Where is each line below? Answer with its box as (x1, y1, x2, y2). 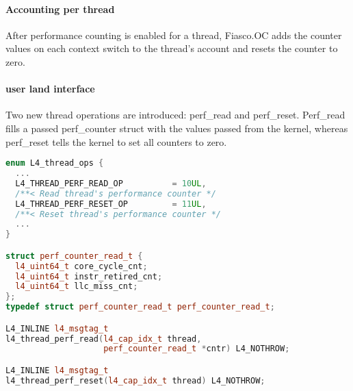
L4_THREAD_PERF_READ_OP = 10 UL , (15, 178, 207, 188)
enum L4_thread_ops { (5, 158, 104, 168)
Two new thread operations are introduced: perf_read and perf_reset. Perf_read (5, 108, 345, 122)
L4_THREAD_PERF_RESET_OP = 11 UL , (15, 199, 207, 209)
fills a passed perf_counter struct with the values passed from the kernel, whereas (5, 121, 348, 135)
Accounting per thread (5, 1, 115, 16)
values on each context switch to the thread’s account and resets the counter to (5, 41, 338, 55)
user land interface (5, 81, 95, 96)
